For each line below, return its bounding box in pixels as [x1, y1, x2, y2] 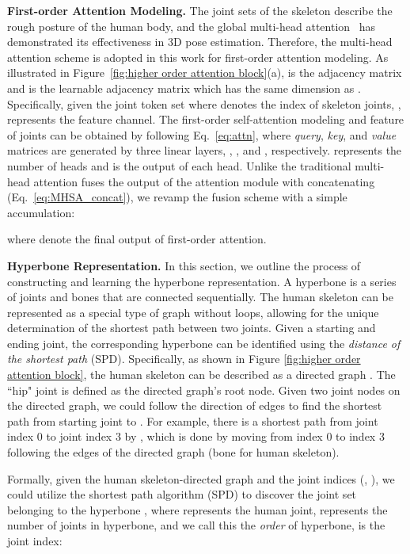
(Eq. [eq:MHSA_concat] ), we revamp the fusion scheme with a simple [7, 189, 347, 205]
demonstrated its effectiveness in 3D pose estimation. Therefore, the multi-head [7, 33, 393, 50]
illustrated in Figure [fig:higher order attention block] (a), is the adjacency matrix [7, 64, 402, 81]
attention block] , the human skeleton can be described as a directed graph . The [7, 366, 396, 383]
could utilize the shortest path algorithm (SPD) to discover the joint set [7, 486, 357, 502]
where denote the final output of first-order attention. [7, 231, 267, 247]
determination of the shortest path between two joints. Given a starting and [7, 319, 376, 336]
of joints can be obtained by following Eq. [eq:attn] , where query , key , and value [7, 126, 397, 143]
